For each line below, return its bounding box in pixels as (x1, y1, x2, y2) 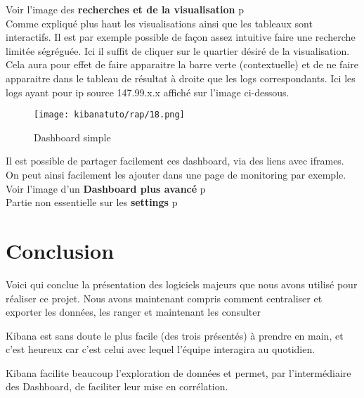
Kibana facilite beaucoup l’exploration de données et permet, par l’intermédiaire (6, 365, 351, 380)
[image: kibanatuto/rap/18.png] (34, 110, 185, 120)
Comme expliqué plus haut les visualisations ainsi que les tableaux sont (6, 15, 313, 30)
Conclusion (6, 236, 115, 264)
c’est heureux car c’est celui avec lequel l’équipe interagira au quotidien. (6, 342, 316, 357)
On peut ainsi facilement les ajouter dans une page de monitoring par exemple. (6, 167, 346, 181)
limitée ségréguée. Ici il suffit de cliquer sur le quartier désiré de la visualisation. (6, 43, 350, 58)
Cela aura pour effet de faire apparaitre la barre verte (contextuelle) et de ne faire (6, 57, 358, 72)
